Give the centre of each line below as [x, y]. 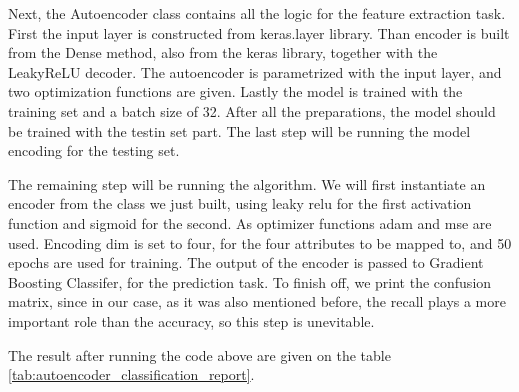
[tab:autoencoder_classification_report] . [131, 374]
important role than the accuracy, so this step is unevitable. [191, 320]
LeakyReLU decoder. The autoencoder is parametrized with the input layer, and [255, 71]
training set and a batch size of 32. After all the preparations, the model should [252, 110]
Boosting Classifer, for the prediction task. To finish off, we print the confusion [250, 281]
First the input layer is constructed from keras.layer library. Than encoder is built [259, 32]
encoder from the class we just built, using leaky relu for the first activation [240, 203]
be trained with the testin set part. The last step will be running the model [239, 130]
